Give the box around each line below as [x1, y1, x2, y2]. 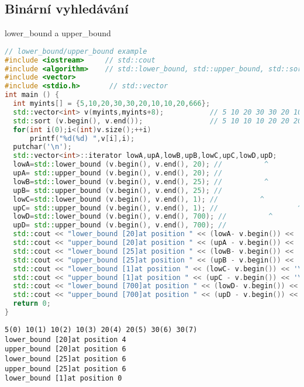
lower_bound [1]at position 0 [5, 374, 122, 383]
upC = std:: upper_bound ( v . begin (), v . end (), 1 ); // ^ [13, 203, 302, 212]
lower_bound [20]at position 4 [5, 335, 126, 344]
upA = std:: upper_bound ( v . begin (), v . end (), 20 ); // [13, 169, 223, 178]
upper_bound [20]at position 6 [5, 345, 126, 354]
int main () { [5, 91, 60, 99]
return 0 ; [13, 299, 51, 308]
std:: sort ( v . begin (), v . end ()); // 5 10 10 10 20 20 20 [13, 116, 302, 125]
